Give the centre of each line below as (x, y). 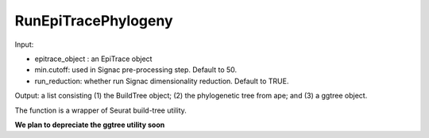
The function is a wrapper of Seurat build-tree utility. (100, 110)
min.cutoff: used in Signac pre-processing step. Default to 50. (136, 70)
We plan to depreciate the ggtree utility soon (90, 125)
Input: (24, 44)
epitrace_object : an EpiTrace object (93, 59)
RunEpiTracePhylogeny (94, 21)
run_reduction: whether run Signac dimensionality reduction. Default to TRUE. (162, 81)
